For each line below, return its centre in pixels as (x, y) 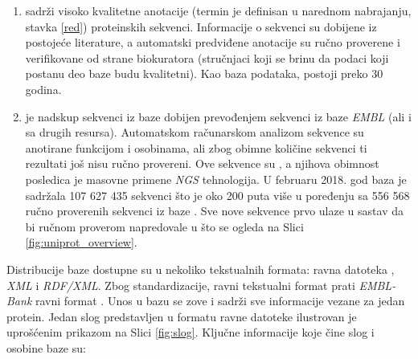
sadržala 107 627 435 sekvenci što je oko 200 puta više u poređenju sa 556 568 (217, 195)
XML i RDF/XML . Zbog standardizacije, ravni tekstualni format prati (181, 285)
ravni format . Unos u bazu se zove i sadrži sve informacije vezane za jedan (220, 301)
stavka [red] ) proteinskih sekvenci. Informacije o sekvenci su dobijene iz (201, 26)
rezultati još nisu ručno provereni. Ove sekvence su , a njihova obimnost (202, 163)
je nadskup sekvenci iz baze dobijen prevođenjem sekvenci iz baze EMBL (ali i (218, 116)
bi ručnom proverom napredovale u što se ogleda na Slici (164, 226)
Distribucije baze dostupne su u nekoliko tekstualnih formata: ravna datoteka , (201, 269)
